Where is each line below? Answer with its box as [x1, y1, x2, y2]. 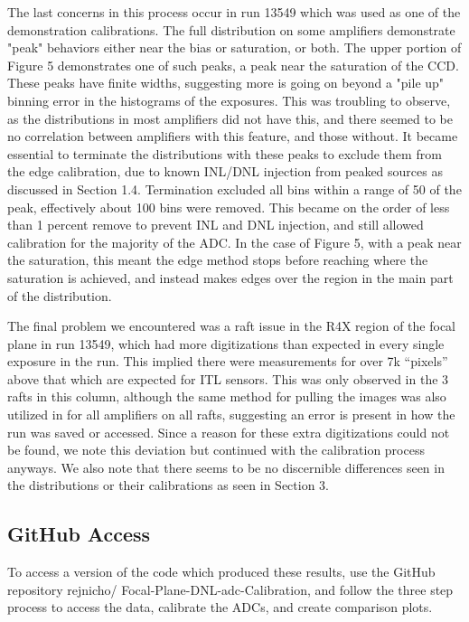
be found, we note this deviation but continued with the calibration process [7, 440, 425, 459]
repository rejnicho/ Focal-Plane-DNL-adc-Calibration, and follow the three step [7, 580, 454, 598]
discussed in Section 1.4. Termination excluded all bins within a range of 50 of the [7, 179, 462, 198]
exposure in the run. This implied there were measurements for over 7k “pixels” [7, 352, 448, 371]
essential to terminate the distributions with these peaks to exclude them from [7, 144, 442, 163]
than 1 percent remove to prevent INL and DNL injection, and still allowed [7, 215, 424, 234]
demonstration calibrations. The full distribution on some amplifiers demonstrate [7, 20, 455, 39]
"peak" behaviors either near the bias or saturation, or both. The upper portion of [7, 38, 462, 57]
